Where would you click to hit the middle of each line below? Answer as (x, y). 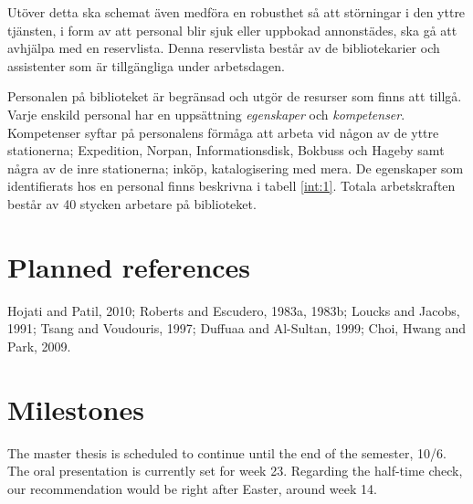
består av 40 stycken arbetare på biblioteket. (132, 203)
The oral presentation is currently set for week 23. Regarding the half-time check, (235, 471)
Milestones (76, 409)
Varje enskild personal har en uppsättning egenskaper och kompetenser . (206, 114)
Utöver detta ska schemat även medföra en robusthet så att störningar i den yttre (236, 12)
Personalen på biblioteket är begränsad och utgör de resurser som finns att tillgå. (235, 96)
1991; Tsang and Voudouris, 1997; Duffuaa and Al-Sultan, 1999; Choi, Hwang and (237, 328)
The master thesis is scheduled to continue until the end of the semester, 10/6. (227, 452)
